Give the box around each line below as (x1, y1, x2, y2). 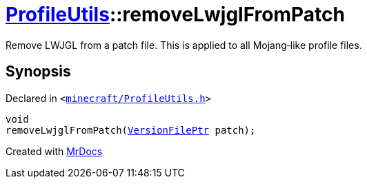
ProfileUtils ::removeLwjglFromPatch (6, 3, 345, 26)
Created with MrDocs (6, 145, 103, 157)
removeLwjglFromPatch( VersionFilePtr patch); (6, 124, 256, 136)
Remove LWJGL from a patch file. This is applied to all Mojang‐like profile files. (6, 39, 362, 51)
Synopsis (6, 63, 71, 81)
